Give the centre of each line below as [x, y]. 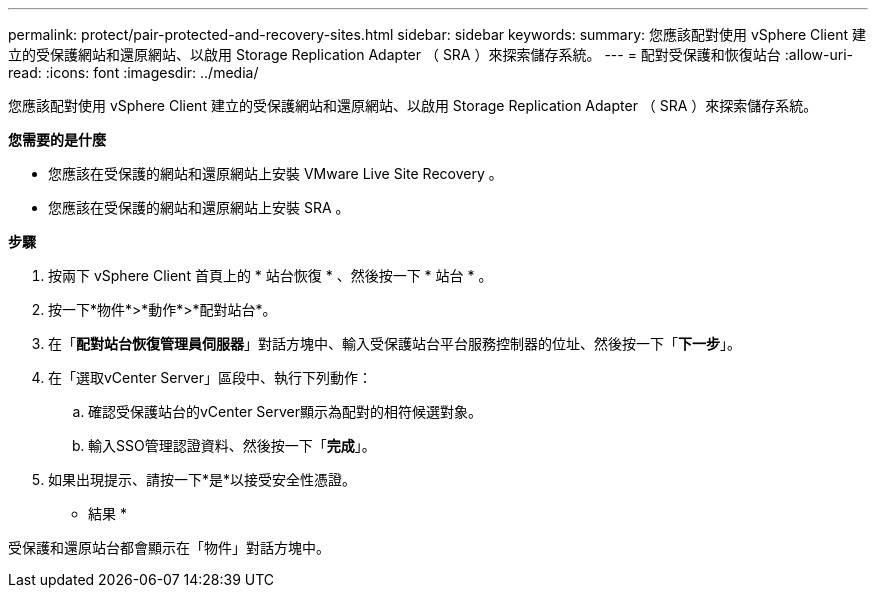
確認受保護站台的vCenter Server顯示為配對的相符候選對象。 [285, 411]
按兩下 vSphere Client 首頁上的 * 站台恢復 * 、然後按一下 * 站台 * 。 [270, 275]
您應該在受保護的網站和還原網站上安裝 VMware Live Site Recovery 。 [275, 173]
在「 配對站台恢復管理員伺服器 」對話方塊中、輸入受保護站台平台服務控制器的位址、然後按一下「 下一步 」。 [394, 343]
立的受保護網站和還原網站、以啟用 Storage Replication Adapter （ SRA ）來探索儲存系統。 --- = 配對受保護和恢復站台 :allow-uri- [431, 54]
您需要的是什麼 [57, 139]
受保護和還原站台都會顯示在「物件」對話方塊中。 [169, 547]
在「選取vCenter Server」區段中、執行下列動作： [210, 377]
